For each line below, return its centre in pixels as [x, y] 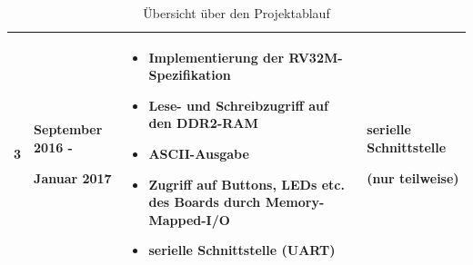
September [68, 129]
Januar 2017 [73, 177]
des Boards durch [205, 202]
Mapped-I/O [189, 219]
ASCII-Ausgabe [199, 153]
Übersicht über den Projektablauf [236, 13]
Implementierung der [216, 57]
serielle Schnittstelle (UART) [242, 250]
